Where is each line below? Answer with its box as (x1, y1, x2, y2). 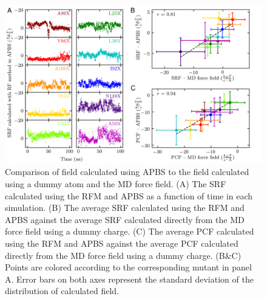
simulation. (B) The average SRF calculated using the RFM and (5, 201, 245, 214)
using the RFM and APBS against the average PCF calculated (5, 237, 238, 250)
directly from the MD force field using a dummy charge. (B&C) (5, 249, 242, 261)
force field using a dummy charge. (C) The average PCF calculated (5, 225, 254, 238)
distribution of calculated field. (5, 284, 119, 297)
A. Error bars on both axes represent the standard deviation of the (5, 272, 254, 285)
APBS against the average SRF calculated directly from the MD (5, 213, 245, 225)
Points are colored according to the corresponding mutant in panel (5, 261, 252, 273)
